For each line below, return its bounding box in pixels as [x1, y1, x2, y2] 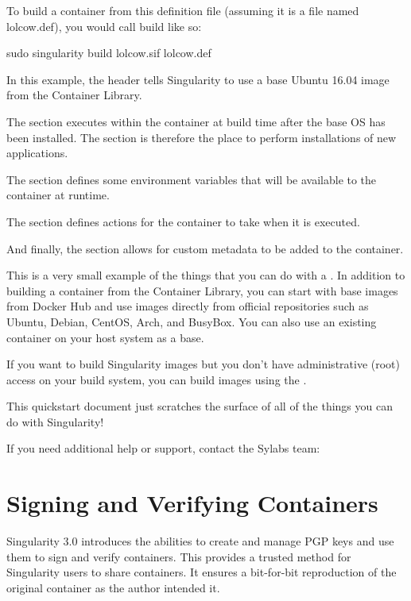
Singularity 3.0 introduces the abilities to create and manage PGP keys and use [6, 533, 394, 549]
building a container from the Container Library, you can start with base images [6, 282, 398, 299]
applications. [6, 144, 68, 161]
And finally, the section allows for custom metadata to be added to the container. [6, 240, 404, 256]
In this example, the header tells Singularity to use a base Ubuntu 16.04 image [6, 71, 390, 87]
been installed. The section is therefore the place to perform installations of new [6, 129, 397, 145]
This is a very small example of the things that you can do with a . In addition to [6, 267, 405, 283]
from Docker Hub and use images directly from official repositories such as [6, 298, 369, 314]
